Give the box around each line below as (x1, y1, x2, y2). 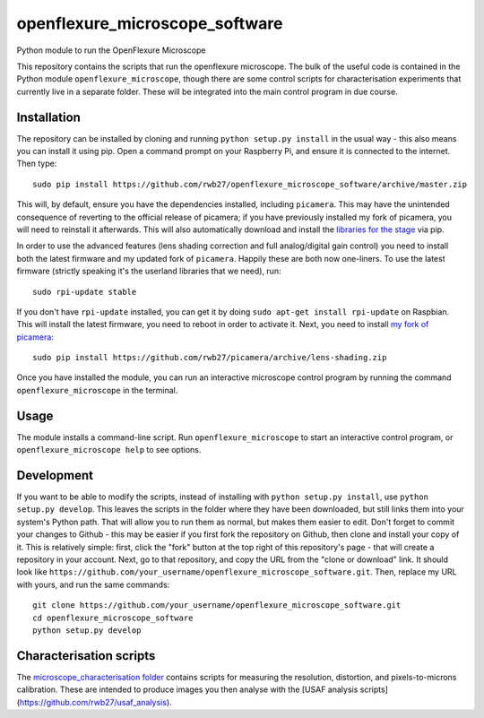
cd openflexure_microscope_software (32, 612, 194, 623)
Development (16, 467, 94, 483)
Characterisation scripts (16, 648, 156, 663)
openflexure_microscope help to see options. (16, 445, 202, 455)
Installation (16, 109, 81, 125)
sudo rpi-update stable (32, 287, 137, 297)
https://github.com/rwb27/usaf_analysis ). (19, 696, 172, 707)
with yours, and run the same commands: (16, 579, 170, 590)
